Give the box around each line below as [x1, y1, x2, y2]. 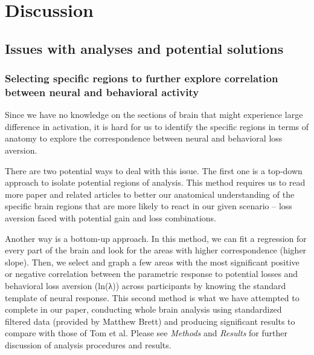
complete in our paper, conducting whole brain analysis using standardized [5, 303, 282, 316]
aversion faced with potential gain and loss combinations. [5, 212, 216, 224]
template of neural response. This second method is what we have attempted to [5, 291, 300, 304]
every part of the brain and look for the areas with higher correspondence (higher [5, 244, 307, 256]
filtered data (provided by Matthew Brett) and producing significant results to [5, 314, 295, 327]
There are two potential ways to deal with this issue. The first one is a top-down [5, 164, 303, 177]
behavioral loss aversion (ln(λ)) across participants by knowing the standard [5, 279, 286, 292]
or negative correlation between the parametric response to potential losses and [5, 267, 298, 280]
